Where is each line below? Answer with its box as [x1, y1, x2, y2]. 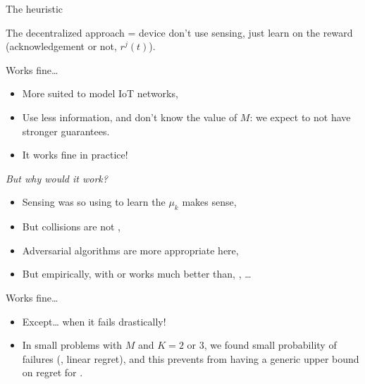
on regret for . [22, 365, 83, 380]
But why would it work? [6, 171, 108, 185]
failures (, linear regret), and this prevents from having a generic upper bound [22, 351, 359, 366]
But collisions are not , [22, 219, 121, 234]
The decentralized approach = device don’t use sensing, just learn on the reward [6, 25, 353, 39]
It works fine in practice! [22, 147, 128, 162]
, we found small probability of [204, 337, 337, 352]
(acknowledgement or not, [6, 39, 117, 54]
